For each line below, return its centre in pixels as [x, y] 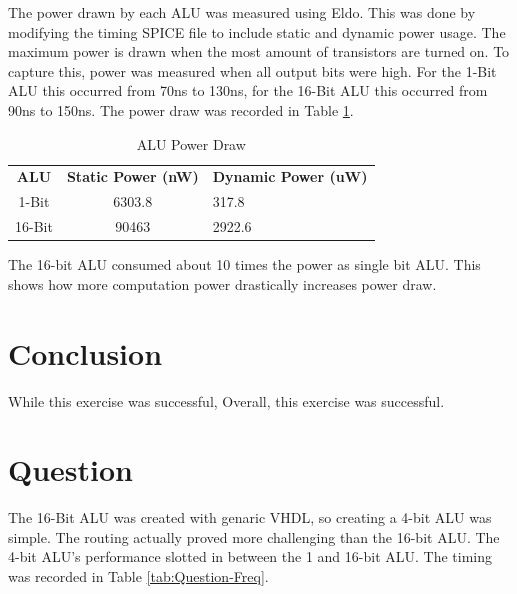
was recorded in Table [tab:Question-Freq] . [138, 576]
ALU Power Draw [191, 143]
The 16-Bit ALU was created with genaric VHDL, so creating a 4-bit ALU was [250, 517]
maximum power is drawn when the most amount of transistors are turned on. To [259, 51]
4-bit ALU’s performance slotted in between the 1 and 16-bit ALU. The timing [250, 556]
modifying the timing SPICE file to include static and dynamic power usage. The [257, 31]
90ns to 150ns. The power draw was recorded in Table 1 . [181, 109]
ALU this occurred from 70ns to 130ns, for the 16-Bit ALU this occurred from [248, 90]
